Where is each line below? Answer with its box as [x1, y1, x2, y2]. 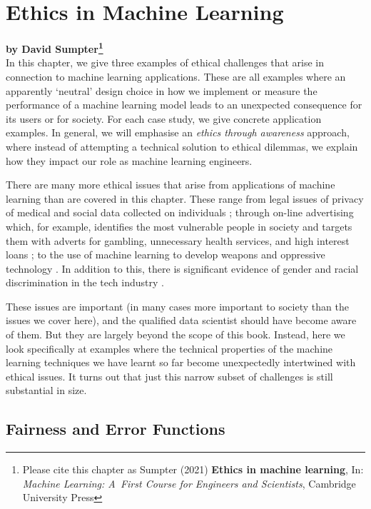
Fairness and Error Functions [6, 418, 225, 440]
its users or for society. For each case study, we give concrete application [6, 111, 322, 126]
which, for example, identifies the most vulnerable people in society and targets [6, 218, 352, 233]
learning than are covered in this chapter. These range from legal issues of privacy [6, 191, 364, 206]
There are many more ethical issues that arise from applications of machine [6, 177, 335, 192]
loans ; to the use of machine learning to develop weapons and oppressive [6, 247, 325, 262]
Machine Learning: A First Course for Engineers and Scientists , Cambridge [22, 475, 356, 490]
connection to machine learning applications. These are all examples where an [6, 69, 346, 84]
